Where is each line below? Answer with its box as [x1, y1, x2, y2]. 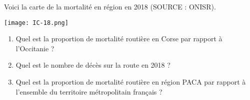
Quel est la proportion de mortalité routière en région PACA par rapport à [15, 77, 246, 87]
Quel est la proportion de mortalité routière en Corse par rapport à [15, 33, 222, 44]
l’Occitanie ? [15, 43, 54, 53]
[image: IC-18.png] [4, 19, 68, 26]
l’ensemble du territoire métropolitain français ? [15, 86, 162, 97]
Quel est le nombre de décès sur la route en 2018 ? [15, 60, 170, 70]
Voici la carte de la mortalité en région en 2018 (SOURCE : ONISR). [4, 1, 216, 11]
